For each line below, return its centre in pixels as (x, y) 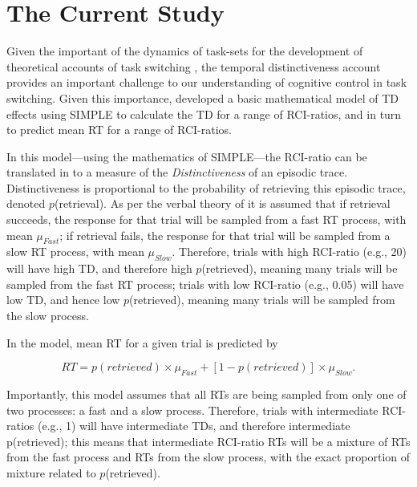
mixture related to (51, 472)
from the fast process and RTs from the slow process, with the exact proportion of (208, 457)
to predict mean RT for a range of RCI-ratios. (119, 130)
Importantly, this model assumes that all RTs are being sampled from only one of (206, 394)
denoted (26, 203)
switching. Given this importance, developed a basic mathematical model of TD (202, 97)
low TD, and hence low (63, 300)
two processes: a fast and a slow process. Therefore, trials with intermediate (192, 410)
